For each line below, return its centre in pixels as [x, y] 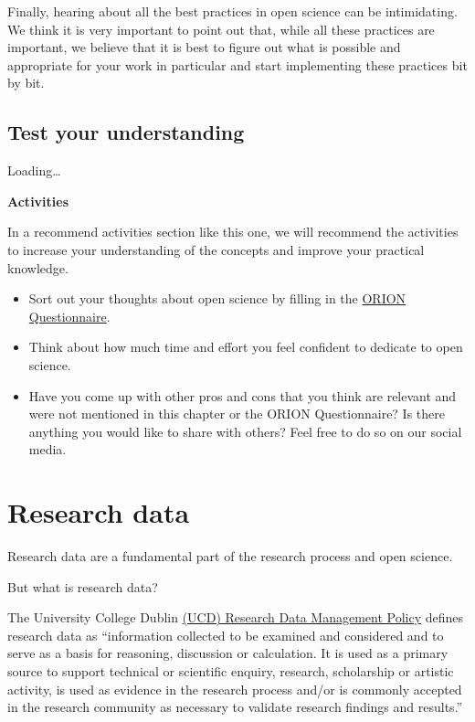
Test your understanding [126, 132]
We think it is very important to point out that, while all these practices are [221, 29]
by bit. [26, 83]
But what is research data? [83, 586]
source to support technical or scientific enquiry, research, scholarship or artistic [231, 670]
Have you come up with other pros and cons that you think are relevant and [243, 395]
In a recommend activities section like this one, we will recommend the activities [233, 232]
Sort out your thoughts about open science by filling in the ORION [217, 298]
